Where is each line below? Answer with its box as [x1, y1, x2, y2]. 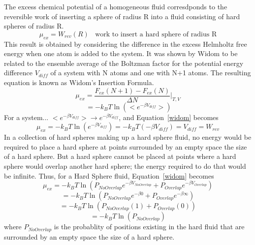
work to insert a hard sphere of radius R [95, 31, 217, 38]
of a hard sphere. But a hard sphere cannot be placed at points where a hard [4, 151, 236, 161]
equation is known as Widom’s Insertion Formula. [4, 77, 154, 87]
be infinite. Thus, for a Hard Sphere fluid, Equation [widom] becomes [4, 170, 214, 181]
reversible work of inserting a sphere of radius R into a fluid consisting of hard [4, 11, 240, 21]
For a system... [4, 112, 49, 122]
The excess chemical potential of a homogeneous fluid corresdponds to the [4, 1, 227, 11]
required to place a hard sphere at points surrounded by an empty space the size [4, 141, 247, 152]
